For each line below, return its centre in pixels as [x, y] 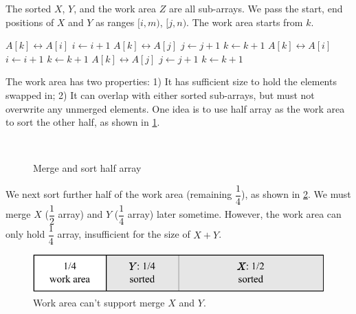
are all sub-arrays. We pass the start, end [256, 8]
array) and [80, 214]
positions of [30, 22]
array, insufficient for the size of [124, 234]
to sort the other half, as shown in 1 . [83, 122]
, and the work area [115, 8]
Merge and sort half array [87, 168]
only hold [25, 234]
